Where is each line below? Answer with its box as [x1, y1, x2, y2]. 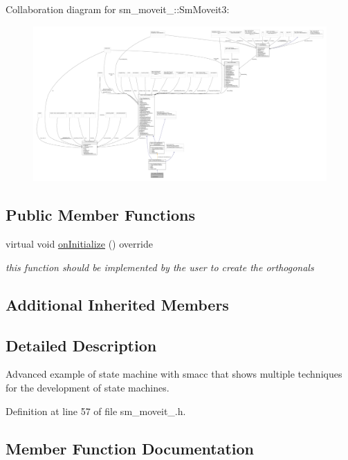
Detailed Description [6, 334, 157, 356]
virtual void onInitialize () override [6, 237, 153, 251]
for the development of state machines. [6, 380, 170, 394]
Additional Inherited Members [6, 293, 229, 315]
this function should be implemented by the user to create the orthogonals [6, 259, 314, 274]
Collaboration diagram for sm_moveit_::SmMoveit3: [6, 2, 230, 16]
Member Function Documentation [6, 437, 255, 459]
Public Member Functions [6, 204, 195, 226]
